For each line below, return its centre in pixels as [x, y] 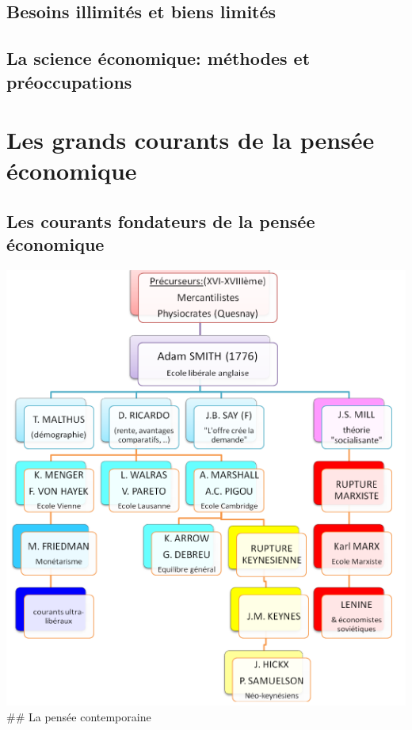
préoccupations [69, 81]
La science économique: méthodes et [158, 58]
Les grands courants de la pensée [191, 140]
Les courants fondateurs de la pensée [161, 221]
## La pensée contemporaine [79, 716]
